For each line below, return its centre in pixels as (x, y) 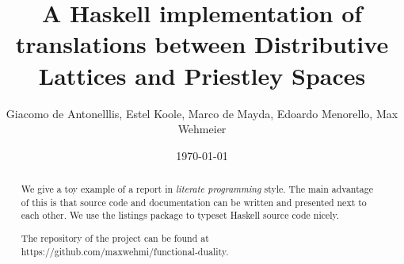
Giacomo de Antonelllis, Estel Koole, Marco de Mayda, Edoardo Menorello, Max (202, 113)
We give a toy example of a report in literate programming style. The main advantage (197, 189)
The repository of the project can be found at (115, 237)
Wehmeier (202, 129)
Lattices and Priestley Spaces (202, 75)
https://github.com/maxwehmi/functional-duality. (125, 251)
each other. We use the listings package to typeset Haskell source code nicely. (180, 215)
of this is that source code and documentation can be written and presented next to (194, 202)
